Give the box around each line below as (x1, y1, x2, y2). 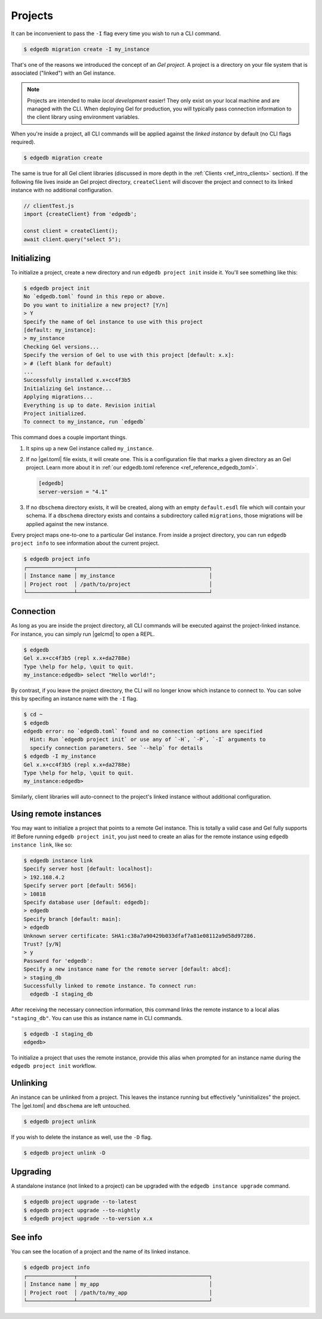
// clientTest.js (23, 202, 75, 209)
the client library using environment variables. (27, 113, 140, 121)
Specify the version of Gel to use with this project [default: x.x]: (23, 352, 235, 359)
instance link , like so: (11, 841, 73, 848)
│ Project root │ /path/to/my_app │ (23, 1289, 213, 1296)
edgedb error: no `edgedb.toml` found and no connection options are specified (23, 728, 263, 735)
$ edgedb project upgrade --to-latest (23, 1198, 137, 1205)
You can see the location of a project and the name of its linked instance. (11, 1248, 190, 1255)
